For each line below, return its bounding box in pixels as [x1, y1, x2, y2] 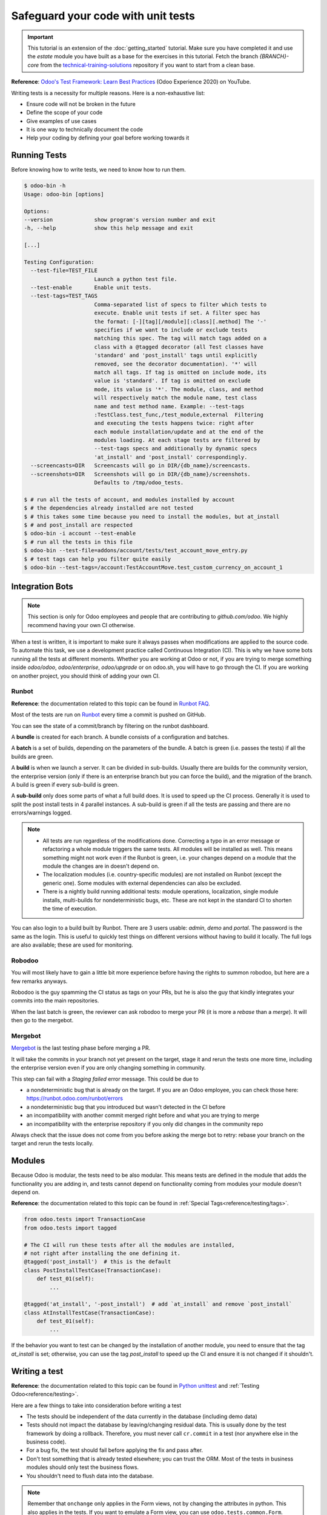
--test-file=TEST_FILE [30, 267, 98, 274]
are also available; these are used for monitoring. [11, 941, 133, 948]
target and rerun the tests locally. [11, 1140, 94, 1147]
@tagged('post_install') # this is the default [24, 1258, 171, 1265]
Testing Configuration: [24, 258, 95, 265]
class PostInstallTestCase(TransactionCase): [24, 1267, 162, 1274]
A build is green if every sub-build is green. [11, 781, 119, 788]
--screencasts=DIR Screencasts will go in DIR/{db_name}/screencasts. [30, 462, 251, 469]
